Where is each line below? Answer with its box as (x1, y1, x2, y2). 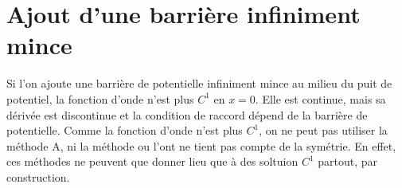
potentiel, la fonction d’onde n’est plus (6, 90, 194, 107)
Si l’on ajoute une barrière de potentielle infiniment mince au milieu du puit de (6, 75, 392, 92)
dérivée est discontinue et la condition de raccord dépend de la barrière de (6, 106, 368, 123)
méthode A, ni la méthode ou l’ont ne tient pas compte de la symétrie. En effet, (6, 137, 396, 154)
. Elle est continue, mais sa (255, 90, 386, 107)
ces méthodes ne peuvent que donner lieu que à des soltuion (6, 153, 299, 170)
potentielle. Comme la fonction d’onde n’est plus (6, 122, 243, 139)
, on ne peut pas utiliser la (259, 122, 388, 139)
